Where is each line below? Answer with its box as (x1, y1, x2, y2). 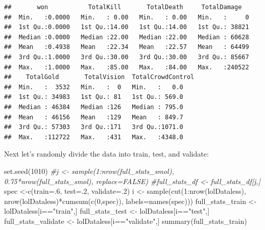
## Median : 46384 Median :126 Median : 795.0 (4, 103, 183, 111)
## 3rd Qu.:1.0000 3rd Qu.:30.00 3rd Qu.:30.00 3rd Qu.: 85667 (4, 53, 249, 61)
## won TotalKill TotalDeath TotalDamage (4, 4, 242, 11)
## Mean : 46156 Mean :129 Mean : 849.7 (4, 113, 183, 121)
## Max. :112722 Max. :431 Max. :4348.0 (4, 133, 183, 141)
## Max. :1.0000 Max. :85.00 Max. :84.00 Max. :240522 (4, 63, 249, 71)
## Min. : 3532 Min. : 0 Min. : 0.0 (4, 83, 183, 91)
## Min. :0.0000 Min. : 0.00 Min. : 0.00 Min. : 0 (4, 13, 249, 21)
